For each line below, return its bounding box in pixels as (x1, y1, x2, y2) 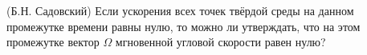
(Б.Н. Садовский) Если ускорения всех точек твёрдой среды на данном (6, 2, 354, 18)
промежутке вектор (6, 33, 100, 50)
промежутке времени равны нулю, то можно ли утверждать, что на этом (6, 18, 361, 34)
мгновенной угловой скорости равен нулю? (115, 33, 326, 50)
